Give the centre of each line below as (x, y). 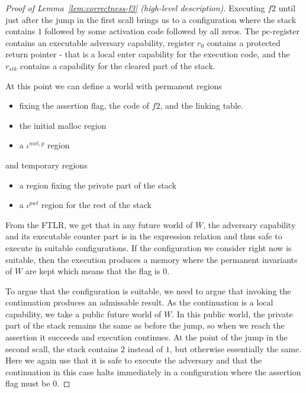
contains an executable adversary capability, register (100, 42)
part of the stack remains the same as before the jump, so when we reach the (145, 325)
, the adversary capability (249, 224)
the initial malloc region (63, 125)
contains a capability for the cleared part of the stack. (118, 65)
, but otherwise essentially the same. (236, 348)
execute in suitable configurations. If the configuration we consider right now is (149, 247)
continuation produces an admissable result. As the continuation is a (130, 302)
